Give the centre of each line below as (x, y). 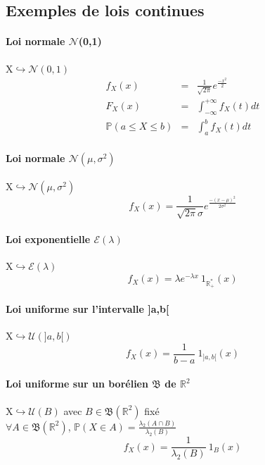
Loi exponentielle (48, 239)
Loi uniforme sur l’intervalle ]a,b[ (88, 308)
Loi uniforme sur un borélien (77, 384)
